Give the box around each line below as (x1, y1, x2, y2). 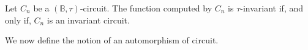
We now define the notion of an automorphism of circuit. (5, 34, 219, 46)
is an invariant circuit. (47, 13, 130, 26)
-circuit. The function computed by (80, 2, 212, 14)
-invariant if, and (240, 2, 303, 14)
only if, (5, 13, 31, 26)
